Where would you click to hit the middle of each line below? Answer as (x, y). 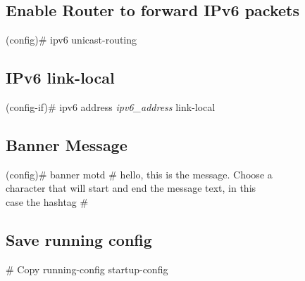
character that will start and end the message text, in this (131, 188)
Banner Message (67, 144)
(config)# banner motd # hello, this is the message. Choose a (139, 174)
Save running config (79, 239)
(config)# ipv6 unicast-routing (71, 40)
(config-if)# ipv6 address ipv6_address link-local (111, 107)
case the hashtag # (47, 201)
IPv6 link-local (60, 78)
